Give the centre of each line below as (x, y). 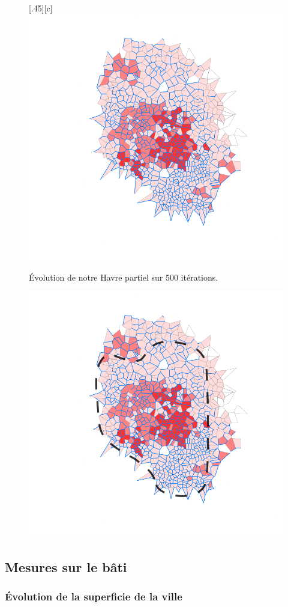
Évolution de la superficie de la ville (94, 596)
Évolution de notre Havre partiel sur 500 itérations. (124, 277)
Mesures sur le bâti (66, 567)
